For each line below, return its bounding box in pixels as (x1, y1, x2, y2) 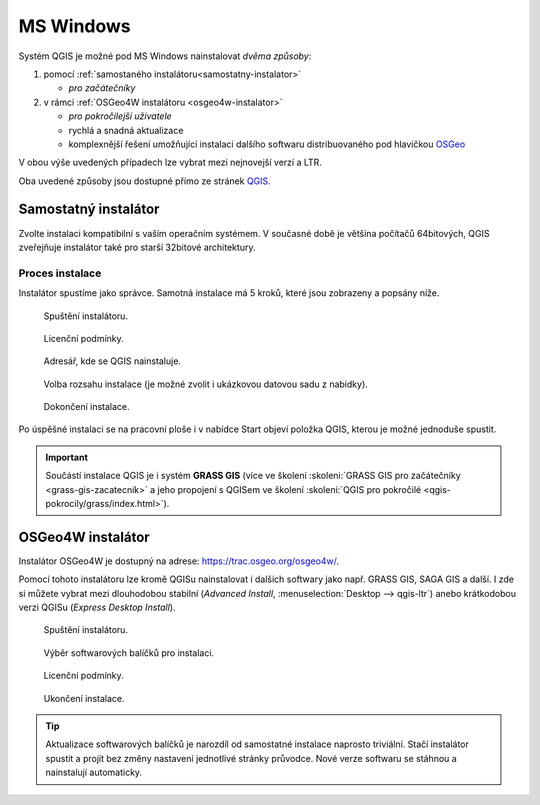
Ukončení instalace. (43, 692, 125, 704)
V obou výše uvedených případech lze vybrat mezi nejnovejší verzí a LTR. (18, 156, 322, 169)
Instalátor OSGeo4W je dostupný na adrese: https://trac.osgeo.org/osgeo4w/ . (18, 555, 340, 567)
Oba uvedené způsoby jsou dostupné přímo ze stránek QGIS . (18, 175, 272, 187)
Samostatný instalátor (18, 201, 160, 218)
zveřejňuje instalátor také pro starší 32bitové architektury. (18, 241, 256, 253)
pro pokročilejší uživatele (68, 110, 172, 122)
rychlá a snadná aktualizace (68, 124, 184, 136)
